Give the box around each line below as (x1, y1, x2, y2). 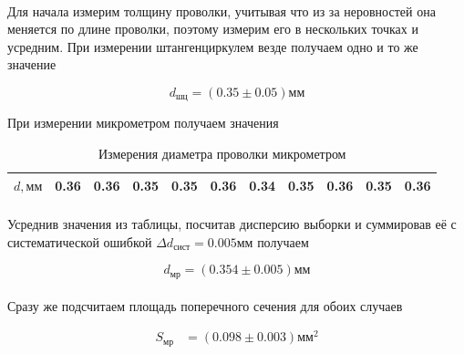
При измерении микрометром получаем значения (7, 113, 279, 132)
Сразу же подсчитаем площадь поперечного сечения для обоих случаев (7, 296, 403, 315)
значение (7, 55, 57, 74)
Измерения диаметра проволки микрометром (98, 144, 346, 163)
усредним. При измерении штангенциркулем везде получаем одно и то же (7, 36, 418, 56)
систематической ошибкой (7, 232, 152, 251)
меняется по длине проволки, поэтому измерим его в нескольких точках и (7, 19, 418, 38)
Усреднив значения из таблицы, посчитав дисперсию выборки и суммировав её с (7, 214, 457, 234)
